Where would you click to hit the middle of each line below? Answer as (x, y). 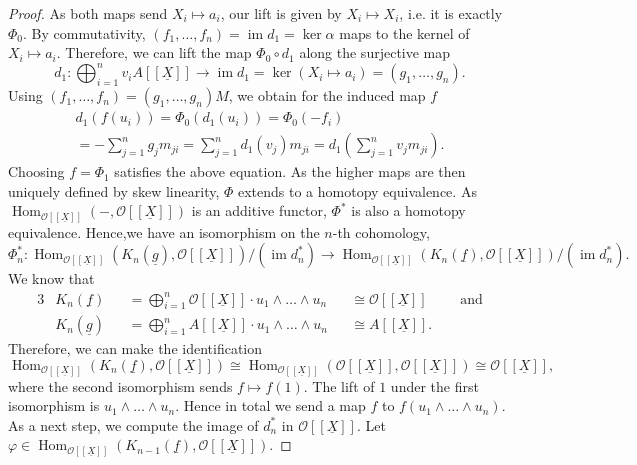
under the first (434, 385)
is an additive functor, (259, 210)
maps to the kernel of (404, 32)
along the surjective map (375, 52)
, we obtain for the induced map (327, 95)
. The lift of (339, 385)
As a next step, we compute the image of (133, 424)
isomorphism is (54, 405)
